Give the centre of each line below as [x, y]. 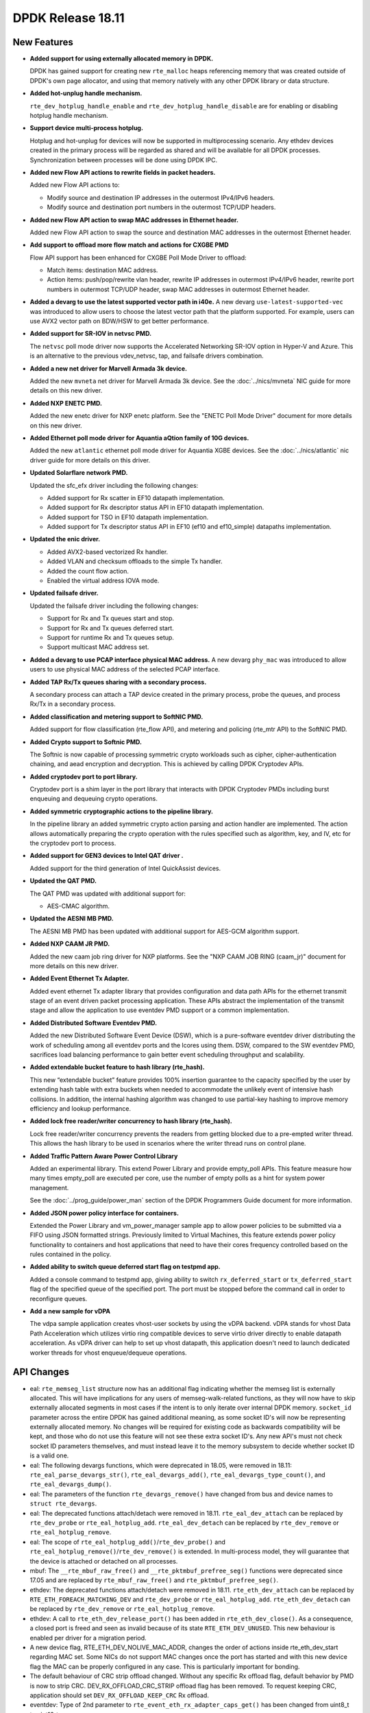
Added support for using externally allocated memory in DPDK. [122, 59]
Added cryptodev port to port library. [84, 776]
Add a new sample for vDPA [70, 1311]
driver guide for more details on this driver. [90, 460]
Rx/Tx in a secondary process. [73, 704]
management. [49, 1187]
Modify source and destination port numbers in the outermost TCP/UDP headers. [161, 207]
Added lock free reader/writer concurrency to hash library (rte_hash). [131, 1121]
